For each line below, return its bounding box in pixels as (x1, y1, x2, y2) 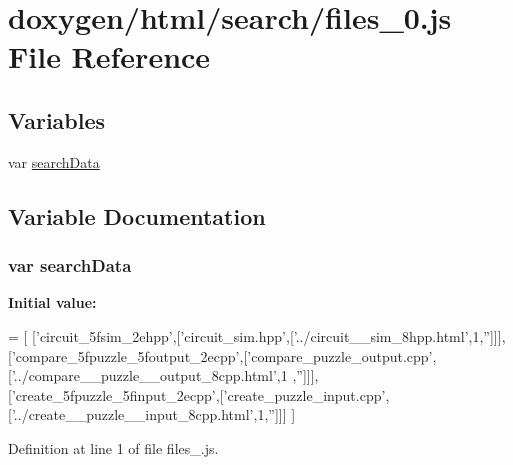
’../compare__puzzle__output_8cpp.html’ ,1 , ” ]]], (11, 365, 319, 386)
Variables (8, 104, 106, 135)
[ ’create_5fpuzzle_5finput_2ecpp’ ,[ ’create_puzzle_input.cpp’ (8, 384, 386, 405)
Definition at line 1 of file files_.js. (8, 437, 219, 458)
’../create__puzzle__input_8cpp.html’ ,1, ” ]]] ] (11, 404, 296, 425)
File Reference (8, 36, 211, 77)
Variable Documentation (8, 200, 266, 231)
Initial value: (8, 292, 97, 313)
